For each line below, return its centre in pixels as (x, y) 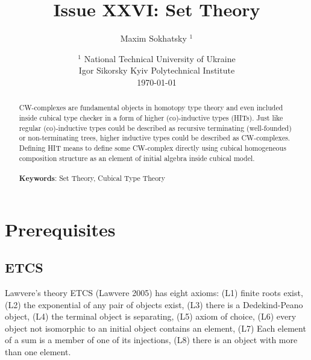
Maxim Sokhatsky (153, 38)
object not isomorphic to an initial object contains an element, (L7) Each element (155, 328)
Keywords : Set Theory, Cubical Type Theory (92, 178)
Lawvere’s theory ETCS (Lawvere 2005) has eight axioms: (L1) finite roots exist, (154, 292)
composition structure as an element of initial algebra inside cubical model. (137, 158)
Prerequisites (60, 229)
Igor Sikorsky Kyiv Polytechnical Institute (157, 70)
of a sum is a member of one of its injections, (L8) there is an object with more (151, 340)
